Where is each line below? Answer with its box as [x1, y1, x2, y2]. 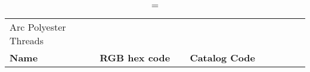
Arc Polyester [10, 20, 66, 34]
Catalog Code [190, 51, 256, 64]
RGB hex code [100, 51, 170, 64]
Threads [10, 34, 44, 47]
